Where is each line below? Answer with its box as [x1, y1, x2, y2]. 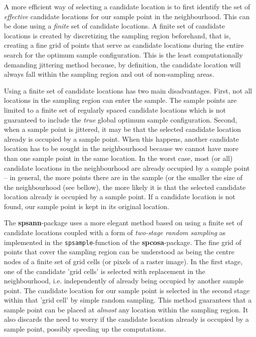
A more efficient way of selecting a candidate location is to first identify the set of [4, 1, 251, 11]
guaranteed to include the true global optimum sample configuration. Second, [4, 114, 237, 124]
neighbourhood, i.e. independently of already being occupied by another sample [4, 276, 244, 286]
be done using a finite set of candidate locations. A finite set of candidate [4, 21, 225, 31]
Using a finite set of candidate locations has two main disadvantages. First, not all [4, 85, 252, 95]
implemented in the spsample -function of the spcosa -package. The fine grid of [4, 237, 242, 247]
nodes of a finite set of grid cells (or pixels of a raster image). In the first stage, [4, 256, 243, 266]
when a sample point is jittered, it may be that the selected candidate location [4, 124, 241, 134]
